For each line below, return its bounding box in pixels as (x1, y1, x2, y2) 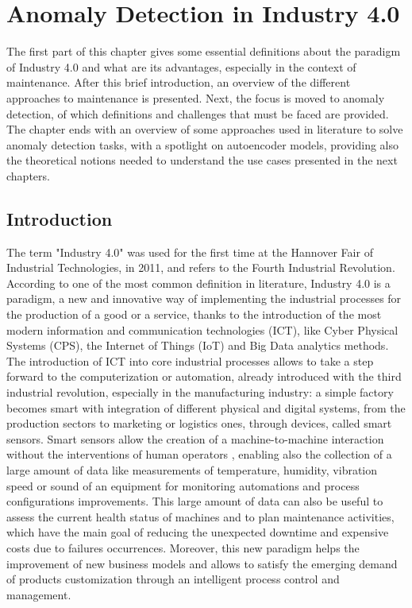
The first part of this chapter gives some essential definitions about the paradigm (6, 43, 401, 60)
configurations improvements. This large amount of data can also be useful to (6, 493, 383, 509)
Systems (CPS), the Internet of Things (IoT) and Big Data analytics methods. (6, 337, 389, 354)
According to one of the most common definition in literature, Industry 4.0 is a (6, 274, 391, 291)
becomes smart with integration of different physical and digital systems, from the (6, 399, 406, 416)
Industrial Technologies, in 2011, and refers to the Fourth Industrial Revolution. (6, 259, 395, 276)
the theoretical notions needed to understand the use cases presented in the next (6, 152, 398, 168)
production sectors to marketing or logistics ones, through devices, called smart (6, 415, 392, 432)
